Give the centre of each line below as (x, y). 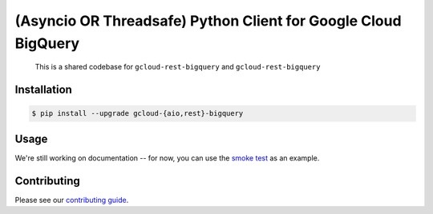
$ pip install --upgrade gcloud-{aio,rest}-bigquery (138, 113)
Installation (43, 90)
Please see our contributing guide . (72, 200)
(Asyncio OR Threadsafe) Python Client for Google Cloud (208, 21)
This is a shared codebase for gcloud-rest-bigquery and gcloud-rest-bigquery (178, 67)
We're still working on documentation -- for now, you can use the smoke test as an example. (167, 158)
